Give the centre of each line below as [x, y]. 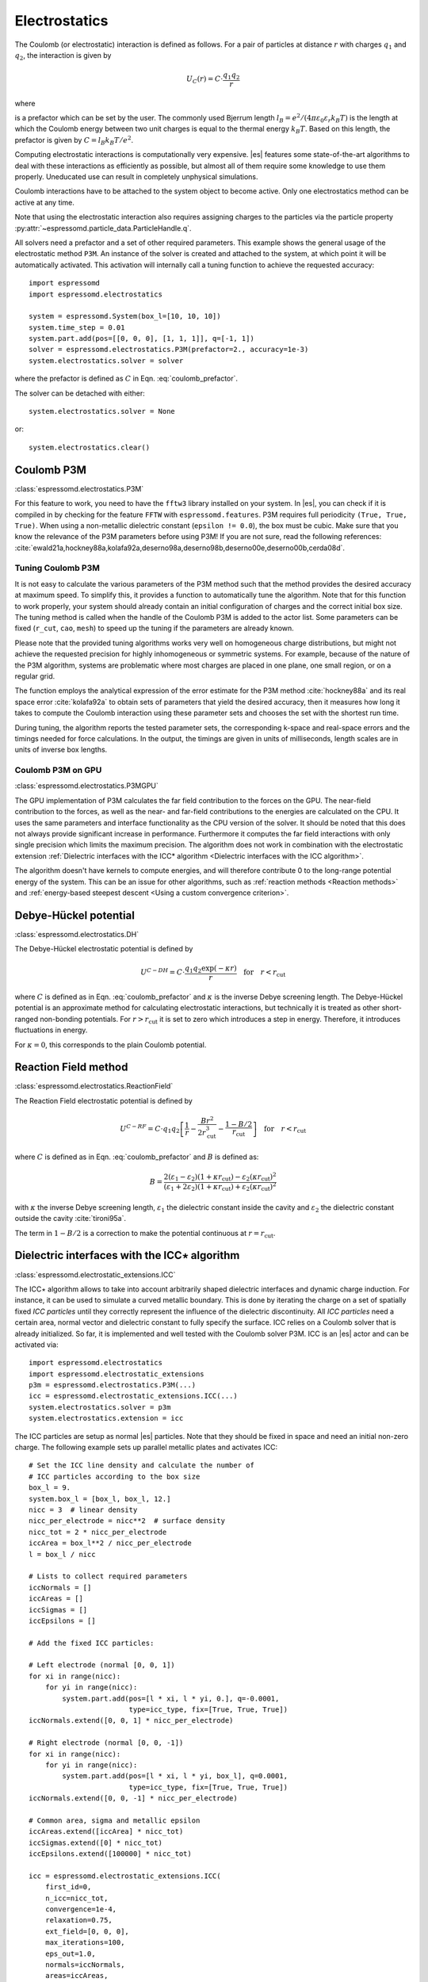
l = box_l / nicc [62, 1554]
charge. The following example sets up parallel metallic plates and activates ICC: [146, 1448]
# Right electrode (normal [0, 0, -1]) [106, 1743]
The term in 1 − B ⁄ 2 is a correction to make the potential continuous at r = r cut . [145, 1234]
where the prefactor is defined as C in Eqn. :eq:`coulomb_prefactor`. [126, 379]
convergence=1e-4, [81, 1909]
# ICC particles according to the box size [115, 1476]
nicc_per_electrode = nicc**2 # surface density [127, 1521]
